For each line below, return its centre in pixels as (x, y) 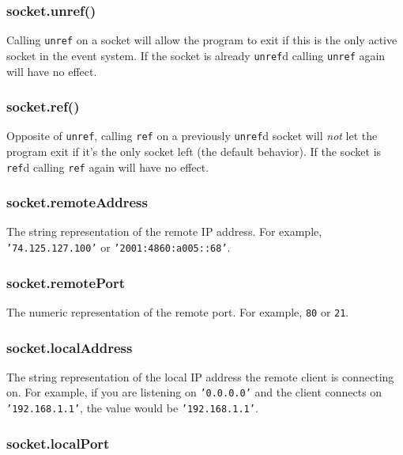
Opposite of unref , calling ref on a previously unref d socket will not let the (192, 136)
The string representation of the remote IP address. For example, (164, 231)
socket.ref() (43, 106)
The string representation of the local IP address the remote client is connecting (200, 376)
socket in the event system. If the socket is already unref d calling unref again (196, 55)
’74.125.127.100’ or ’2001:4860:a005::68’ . (119, 247)
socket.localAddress (70, 347)
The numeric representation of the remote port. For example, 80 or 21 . (178, 311)
